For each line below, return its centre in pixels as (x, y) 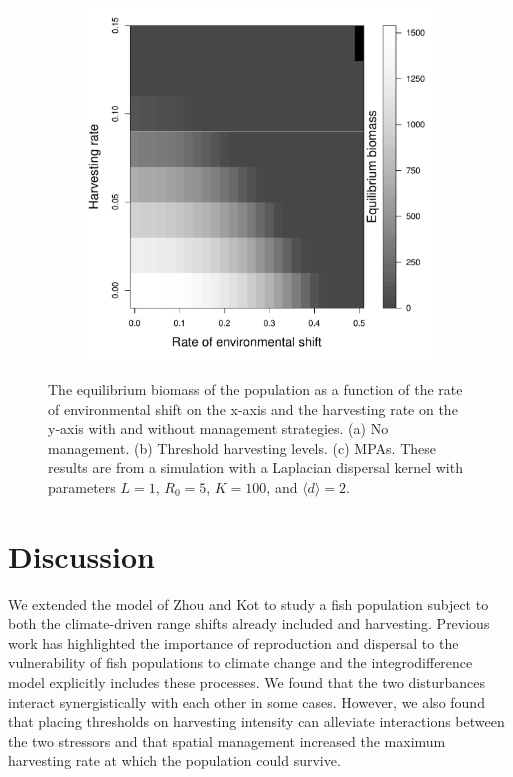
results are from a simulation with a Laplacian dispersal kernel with (255, 467)
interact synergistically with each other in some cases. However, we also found (246, 701)
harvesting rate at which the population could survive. (174, 760)
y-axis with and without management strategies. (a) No (218, 428)
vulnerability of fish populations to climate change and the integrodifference (240, 662)
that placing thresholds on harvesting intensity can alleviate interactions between (256, 721)
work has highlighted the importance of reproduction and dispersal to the (233, 642)
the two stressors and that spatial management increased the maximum (227, 740)
